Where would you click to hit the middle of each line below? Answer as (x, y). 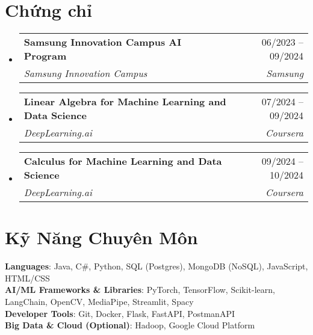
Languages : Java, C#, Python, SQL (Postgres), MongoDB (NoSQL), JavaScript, (156, 266)
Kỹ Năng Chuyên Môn (101, 237)
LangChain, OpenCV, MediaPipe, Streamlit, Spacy (99, 302)
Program (45, 56)
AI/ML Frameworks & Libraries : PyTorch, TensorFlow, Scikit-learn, (140, 290)
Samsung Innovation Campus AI (103, 42)
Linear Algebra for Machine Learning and (125, 102)
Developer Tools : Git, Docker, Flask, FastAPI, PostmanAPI (120, 313)
